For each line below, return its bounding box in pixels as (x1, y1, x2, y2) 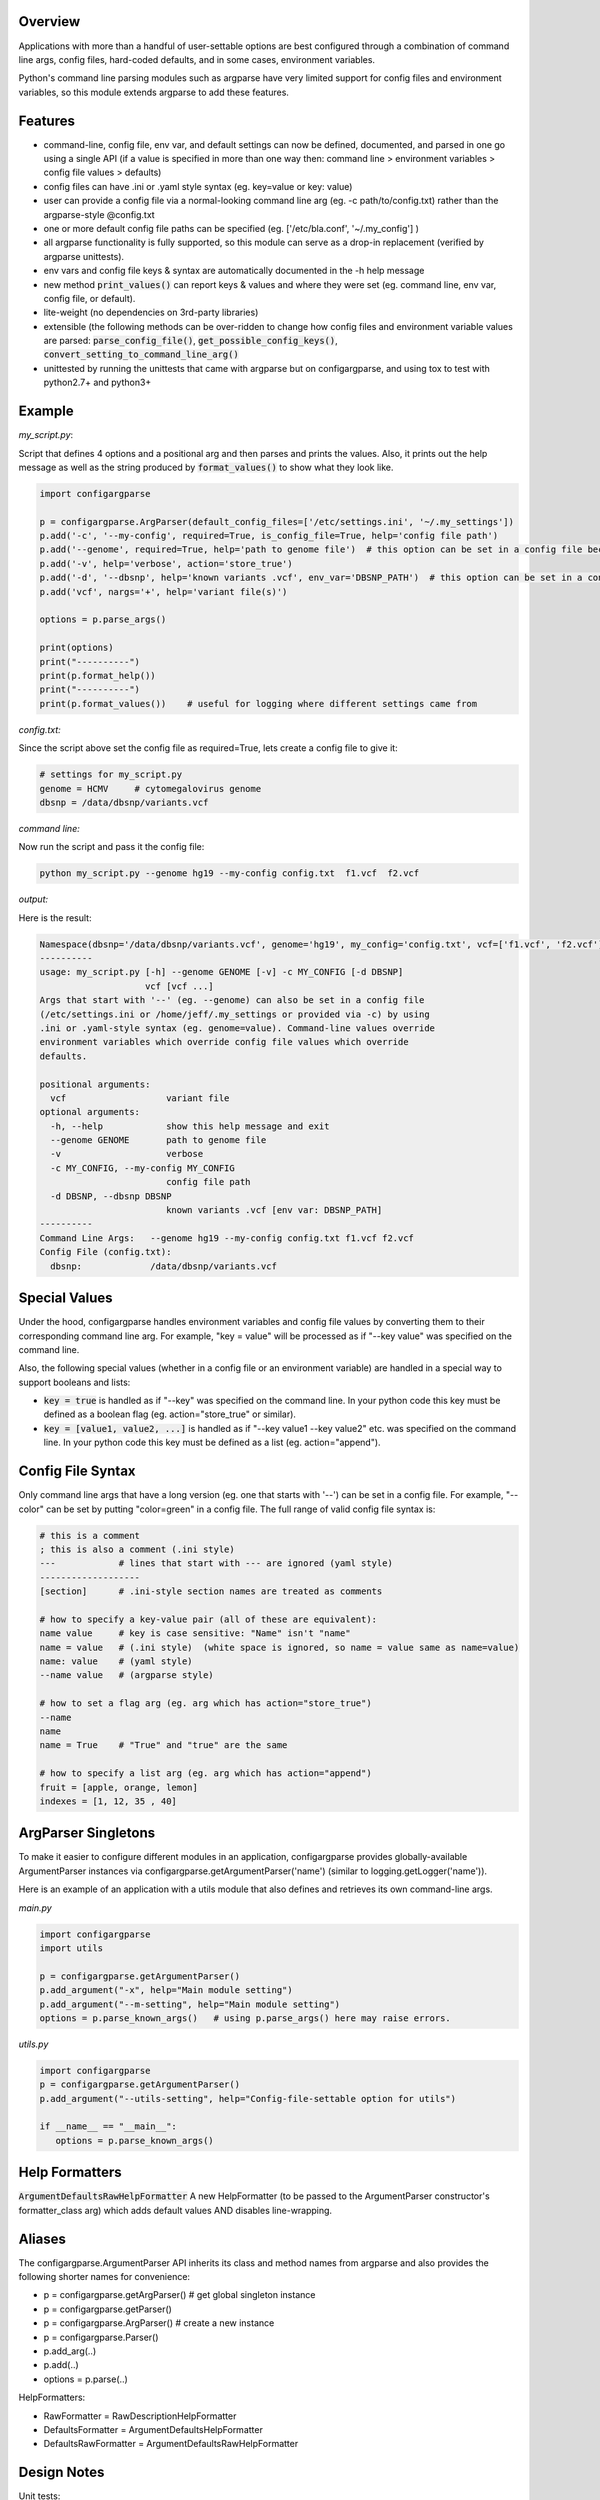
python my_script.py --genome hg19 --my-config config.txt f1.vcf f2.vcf (39, 868, 420, 879)
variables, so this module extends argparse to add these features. (18, 86, 290, 98)
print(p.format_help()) (39, 670, 157, 681)
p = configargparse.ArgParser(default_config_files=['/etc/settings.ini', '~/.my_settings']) (39, 516, 515, 527)
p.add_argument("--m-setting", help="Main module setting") (39, 1998, 341, 2010)
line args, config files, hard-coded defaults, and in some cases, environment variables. (18, 53, 375, 65)
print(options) (39, 642, 114, 654)
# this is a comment (39, 1530, 140, 1541)
